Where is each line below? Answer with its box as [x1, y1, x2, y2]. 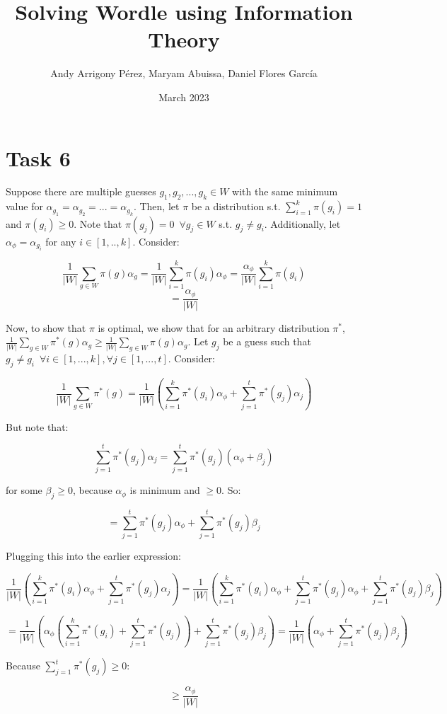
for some [6, 483, 42, 497]
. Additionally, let [264, 216, 341, 231]
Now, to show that [6, 320, 86, 335]
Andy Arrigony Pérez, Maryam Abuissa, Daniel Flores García [50, 66, 318, 81]
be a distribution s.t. [191, 199, 281, 214]
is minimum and [129, 483, 200, 497]
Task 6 [6, 143, 71, 172]
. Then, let [133, 199, 180, 214]
